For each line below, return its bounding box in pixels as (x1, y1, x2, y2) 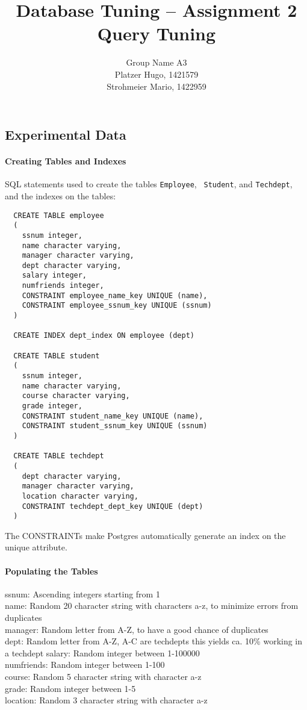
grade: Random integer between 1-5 (5, 682, 136, 694)
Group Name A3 (126, 56, 187, 69)
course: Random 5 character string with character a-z (5, 670, 202, 683)
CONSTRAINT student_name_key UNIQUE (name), (22, 411, 203, 420)
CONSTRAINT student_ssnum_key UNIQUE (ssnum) (22, 422, 208, 431)
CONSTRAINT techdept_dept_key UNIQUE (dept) (22, 502, 203, 511)
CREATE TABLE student (13, 351, 100, 360)
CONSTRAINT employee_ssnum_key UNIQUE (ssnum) (22, 301, 212, 310)
